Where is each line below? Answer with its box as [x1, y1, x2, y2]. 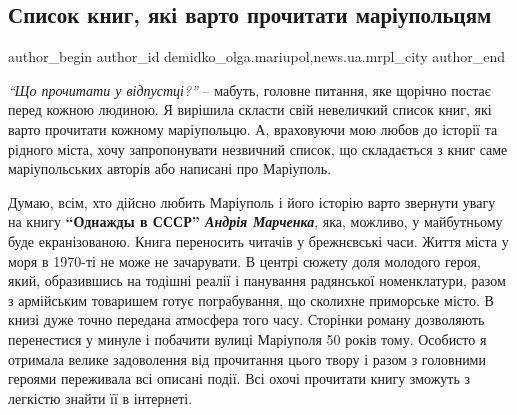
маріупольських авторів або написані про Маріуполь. [8, 158, 332, 179]
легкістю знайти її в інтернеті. [8, 387, 193, 408]
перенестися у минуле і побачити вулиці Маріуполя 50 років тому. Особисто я [8, 328, 487, 349]
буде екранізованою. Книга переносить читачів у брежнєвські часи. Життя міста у [8, 230, 509, 251]
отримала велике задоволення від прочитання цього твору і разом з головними [8, 348, 486, 369]
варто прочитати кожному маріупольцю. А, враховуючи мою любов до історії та [8, 118, 498, 139]
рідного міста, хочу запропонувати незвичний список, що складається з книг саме [8, 138, 508, 159]
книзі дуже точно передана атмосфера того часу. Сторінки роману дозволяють [8, 309, 485, 330]
